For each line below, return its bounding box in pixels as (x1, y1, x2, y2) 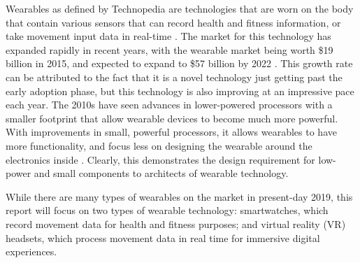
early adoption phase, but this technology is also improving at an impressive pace (6, 83, 354, 98)
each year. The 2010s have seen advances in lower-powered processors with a (6, 97, 333, 112)
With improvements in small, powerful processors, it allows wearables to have (6, 125, 337, 139)
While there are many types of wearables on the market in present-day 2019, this (6, 189, 353, 204)
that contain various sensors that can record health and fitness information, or (6, 15, 341, 29)
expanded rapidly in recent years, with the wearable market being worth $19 (6, 42, 333, 57)
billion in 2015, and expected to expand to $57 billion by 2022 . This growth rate (6, 56, 353, 71)
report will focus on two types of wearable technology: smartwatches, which (6, 203, 329, 218)
